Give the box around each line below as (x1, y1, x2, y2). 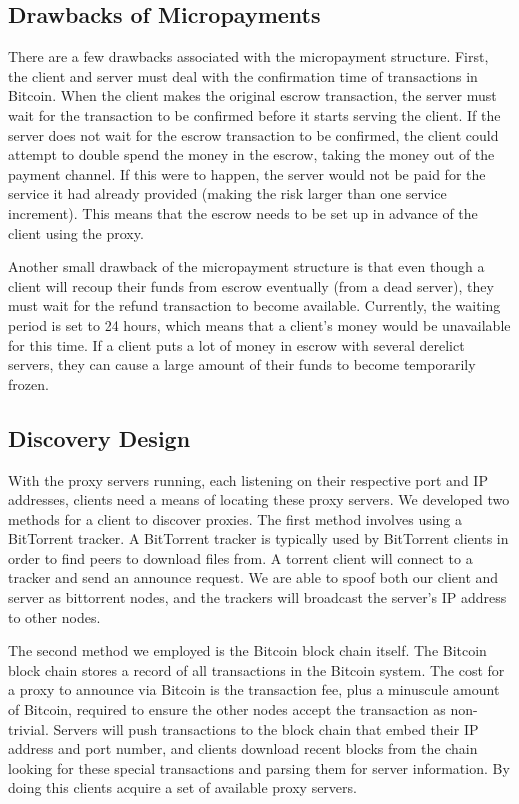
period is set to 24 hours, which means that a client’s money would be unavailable (8, 314, 511, 335)
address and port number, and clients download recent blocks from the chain (8, 738, 478, 759)
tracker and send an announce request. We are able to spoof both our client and (8, 567, 499, 588)
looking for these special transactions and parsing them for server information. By (8, 757, 510, 778)
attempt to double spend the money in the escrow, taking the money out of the (8, 144, 495, 165)
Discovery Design (8, 422, 191, 453)
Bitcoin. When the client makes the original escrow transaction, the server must (8, 85, 497, 106)
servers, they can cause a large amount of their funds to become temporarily (8, 354, 476, 375)
